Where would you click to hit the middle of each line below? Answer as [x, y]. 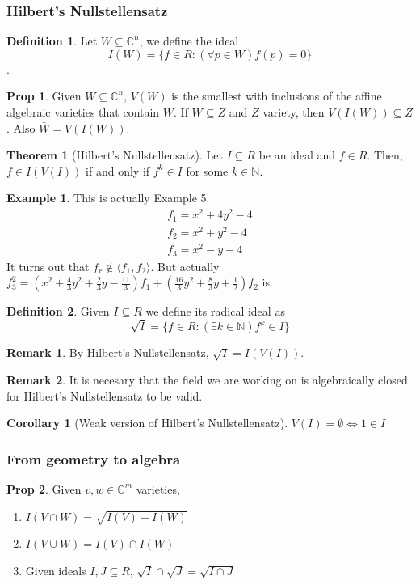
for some [207, 170]
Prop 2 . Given [44, 488]
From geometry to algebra [94, 458]
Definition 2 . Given [58, 311]
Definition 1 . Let [52, 41]
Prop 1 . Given [44, 96]
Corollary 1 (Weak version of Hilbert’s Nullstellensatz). [147, 423]
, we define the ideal [189, 41]
